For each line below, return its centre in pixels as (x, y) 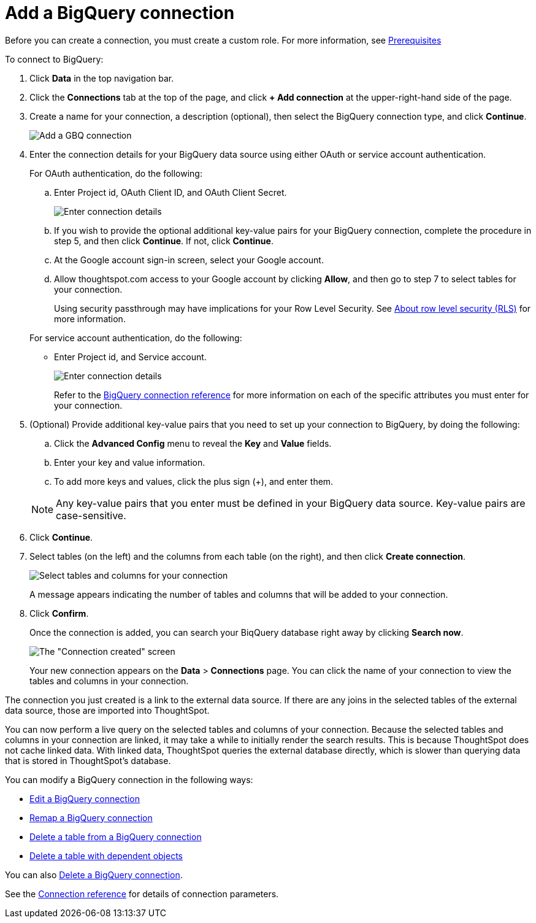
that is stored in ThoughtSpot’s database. (88, 760)
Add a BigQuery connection (120, 13)
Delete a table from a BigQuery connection (116, 836)
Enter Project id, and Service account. (130, 357)
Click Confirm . (59, 613)
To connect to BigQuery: (54, 59)
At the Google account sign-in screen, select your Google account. (189, 260)
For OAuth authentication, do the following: (116, 173)
